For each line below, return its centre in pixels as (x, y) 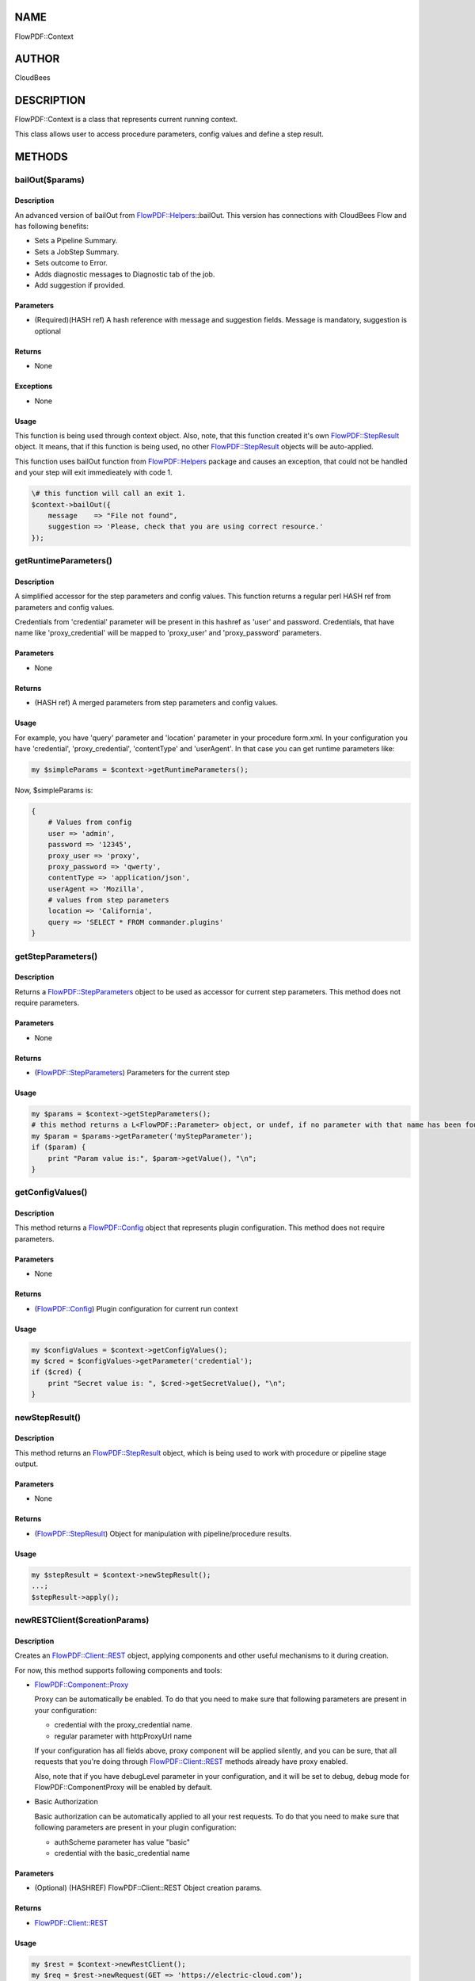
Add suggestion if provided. (80, 285)
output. (27, 1464)
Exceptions (34, 386)
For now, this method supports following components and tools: (118, 1670)
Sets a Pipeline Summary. (76, 241)
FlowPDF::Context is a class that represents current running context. (126, 120)
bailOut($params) (49, 180)
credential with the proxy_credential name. (123, 1725)
